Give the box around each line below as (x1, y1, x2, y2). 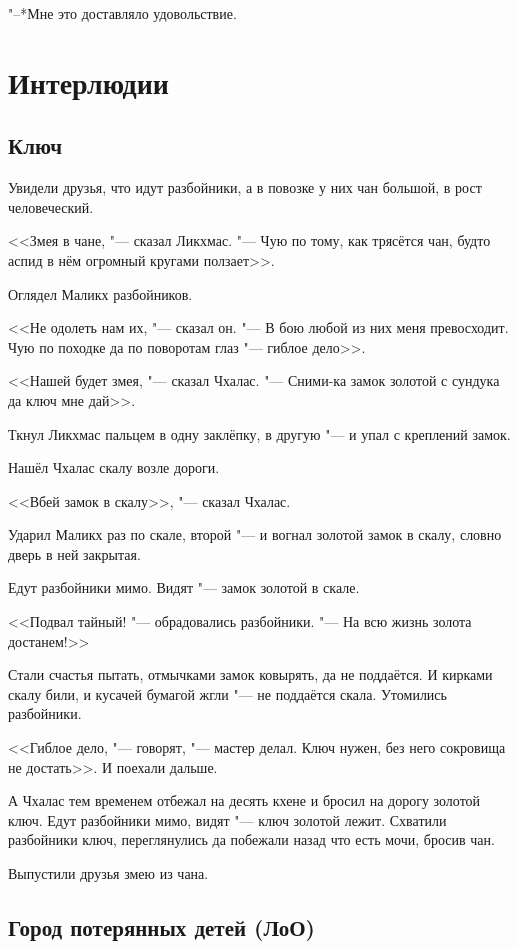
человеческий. (8, 196, 94, 217)
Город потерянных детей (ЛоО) (8, 912, 315, 942)
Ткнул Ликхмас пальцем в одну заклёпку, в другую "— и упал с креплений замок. (8, 423, 511, 444)
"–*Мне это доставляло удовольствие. (8, 3, 237, 23)
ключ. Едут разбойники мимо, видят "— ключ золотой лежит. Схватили (8, 809, 447, 830)
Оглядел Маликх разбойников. (8, 283, 193, 304)
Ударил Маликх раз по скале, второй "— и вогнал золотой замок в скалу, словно (8, 524, 502, 545)
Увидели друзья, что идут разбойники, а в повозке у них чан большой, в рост (8, 177, 482, 198)
